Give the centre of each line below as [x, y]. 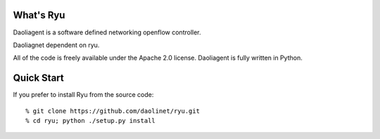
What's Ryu [39, 15]
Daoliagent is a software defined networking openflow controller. [107, 32]
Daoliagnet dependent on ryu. [56, 45]
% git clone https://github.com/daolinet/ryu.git [113, 111]
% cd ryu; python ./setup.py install [91, 120]
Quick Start [38, 78]
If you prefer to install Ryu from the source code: [83, 95]
